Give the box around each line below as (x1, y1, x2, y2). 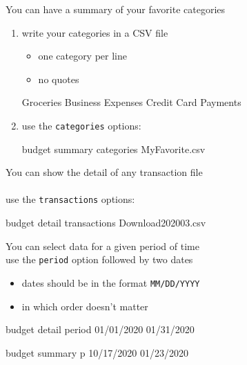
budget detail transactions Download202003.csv (6, 215, 206, 230)
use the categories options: (21, 118, 141, 132)
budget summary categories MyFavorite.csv (21, 141, 206, 156)
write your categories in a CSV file (21, 25, 168, 39)
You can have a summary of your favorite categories (6, 2, 226, 16)
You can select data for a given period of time (6, 238, 199, 253)
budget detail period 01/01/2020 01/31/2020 (6, 322, 195, 337)
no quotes (38, 71, 79, 86)
